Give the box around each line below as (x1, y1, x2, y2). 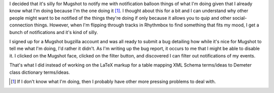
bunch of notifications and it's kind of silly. (9, 29, 98, 35)
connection (9, 22, 33, 28)
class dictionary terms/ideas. (9, 69, 71, 75)
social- (232, 15, 247, 21)
